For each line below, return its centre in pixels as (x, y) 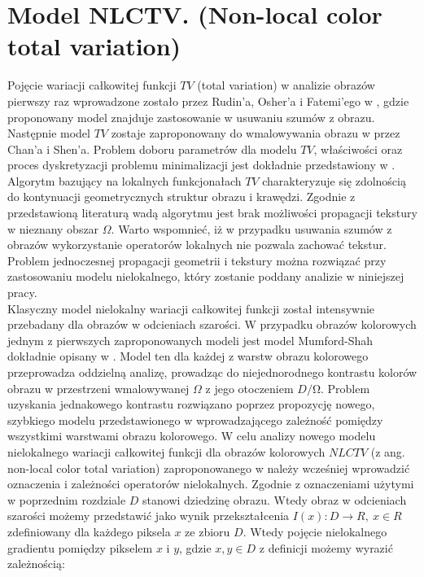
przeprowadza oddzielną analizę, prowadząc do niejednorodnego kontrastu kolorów (212, 372)
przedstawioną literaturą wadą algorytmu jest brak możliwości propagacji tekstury (212, 213)
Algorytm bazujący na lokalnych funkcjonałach (125, 180)
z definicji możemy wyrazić (326, 547)
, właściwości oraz (358, 149)
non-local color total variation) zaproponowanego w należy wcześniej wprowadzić (209, 468)
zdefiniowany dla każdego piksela (89, 531)
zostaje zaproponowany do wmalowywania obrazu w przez (256, 133)
